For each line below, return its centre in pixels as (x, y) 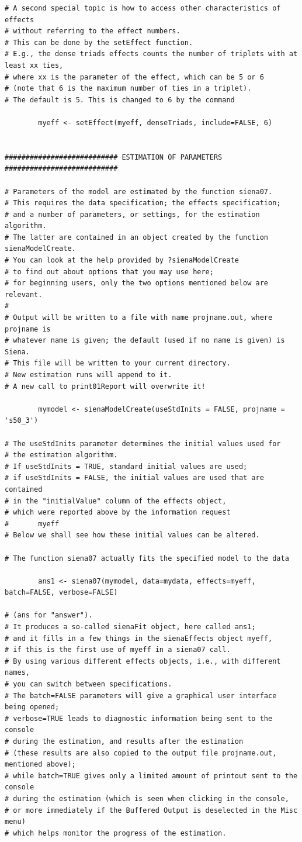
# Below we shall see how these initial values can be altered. (132, 535)
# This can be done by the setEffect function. (99, 42)
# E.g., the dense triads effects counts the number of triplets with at (151, 54)
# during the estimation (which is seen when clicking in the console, (147, 798)
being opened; (32, 707)
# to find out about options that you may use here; (109, 272)
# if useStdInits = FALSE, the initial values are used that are (134, 478)
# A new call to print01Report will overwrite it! (105, 386)
